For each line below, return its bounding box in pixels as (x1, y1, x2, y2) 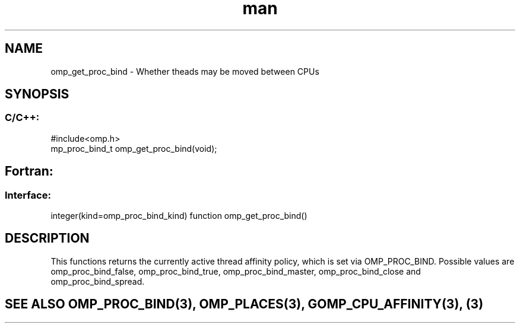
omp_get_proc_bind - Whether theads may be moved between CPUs (50, 66, 319, 77)
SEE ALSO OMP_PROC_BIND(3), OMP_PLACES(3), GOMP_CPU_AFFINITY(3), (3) (5, 297, 484, 312)
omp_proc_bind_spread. (50, 276, 145, 286)
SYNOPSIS (5, 87, 69, 102)
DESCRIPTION (5, 231, 90, 246)
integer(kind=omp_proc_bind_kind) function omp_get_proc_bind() (50, 211, 307, 221)
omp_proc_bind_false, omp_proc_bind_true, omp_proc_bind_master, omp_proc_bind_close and (50, 266, 421, 276)
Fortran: (5, 164, 53, 179)
